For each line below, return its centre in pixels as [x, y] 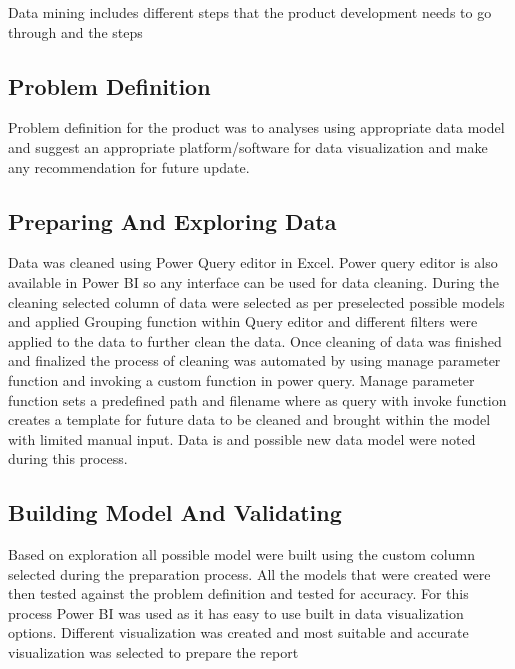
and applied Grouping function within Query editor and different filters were [243, 321]
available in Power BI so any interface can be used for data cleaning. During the [253, 281]
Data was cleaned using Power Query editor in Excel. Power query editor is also [253, 262]
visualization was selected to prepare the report [153, 652]
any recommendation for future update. [129, 166]
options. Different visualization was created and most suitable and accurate [238, 632]
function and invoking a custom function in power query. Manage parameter [241, 379]
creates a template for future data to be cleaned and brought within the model [249, 419]
